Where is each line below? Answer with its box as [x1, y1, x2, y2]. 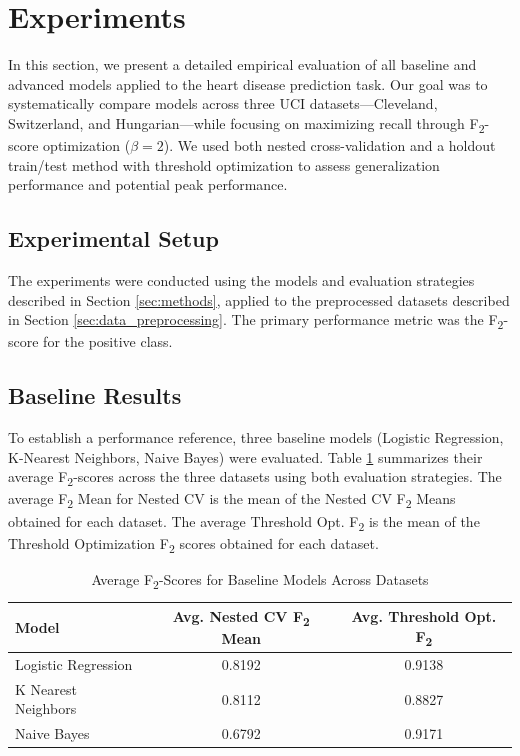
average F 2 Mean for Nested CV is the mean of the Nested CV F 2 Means [8, 488, 456, 512]
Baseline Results [8, 380, 182, 411]
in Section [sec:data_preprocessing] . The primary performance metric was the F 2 [8, 309, 504, 332]
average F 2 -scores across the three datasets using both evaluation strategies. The [8, 466, 502, 490]
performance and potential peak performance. [8, 174, 288, 195]
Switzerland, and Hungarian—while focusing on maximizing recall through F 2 [8, 112, 485, 136]
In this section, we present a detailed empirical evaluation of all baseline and [8, 54, 477, 75]
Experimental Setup [8, 223, 219, 254]
